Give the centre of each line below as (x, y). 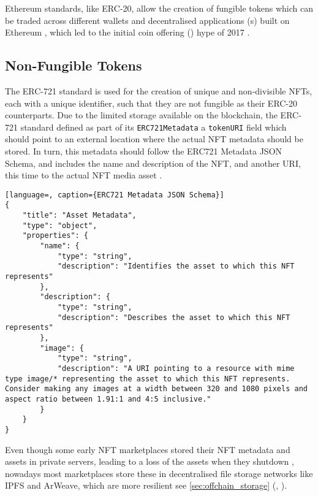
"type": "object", (60, 225)
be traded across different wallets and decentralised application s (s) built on (147, 20)
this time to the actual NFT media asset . (84, 175)
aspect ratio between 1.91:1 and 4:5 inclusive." (108, 399)
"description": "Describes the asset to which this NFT (174, 317)
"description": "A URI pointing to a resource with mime (176, 368)
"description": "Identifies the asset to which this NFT (176, 266)
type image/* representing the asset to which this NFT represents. (148, 379)
